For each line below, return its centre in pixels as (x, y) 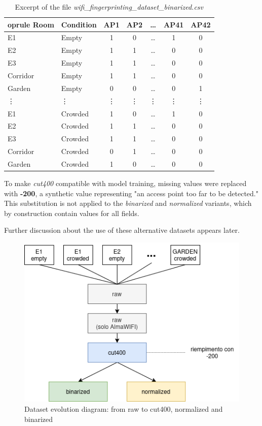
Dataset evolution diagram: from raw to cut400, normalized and (124, 408)
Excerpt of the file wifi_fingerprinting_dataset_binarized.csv (109, 7)
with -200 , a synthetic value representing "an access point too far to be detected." (132, 193)
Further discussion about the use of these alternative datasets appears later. (122, 230)
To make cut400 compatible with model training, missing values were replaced (125, 183)
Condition (79, 24)
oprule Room (31, 24)
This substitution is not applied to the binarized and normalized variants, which (128, 203)
